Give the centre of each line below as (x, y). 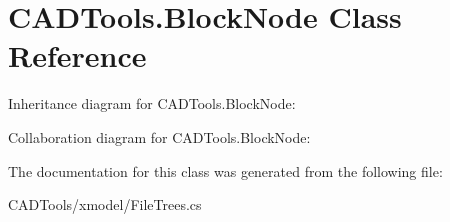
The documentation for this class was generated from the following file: (225, 170)
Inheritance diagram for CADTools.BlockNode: (152, 103)
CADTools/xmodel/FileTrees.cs (105, 204)
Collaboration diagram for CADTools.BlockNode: (159, 136)
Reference (77, 55)
